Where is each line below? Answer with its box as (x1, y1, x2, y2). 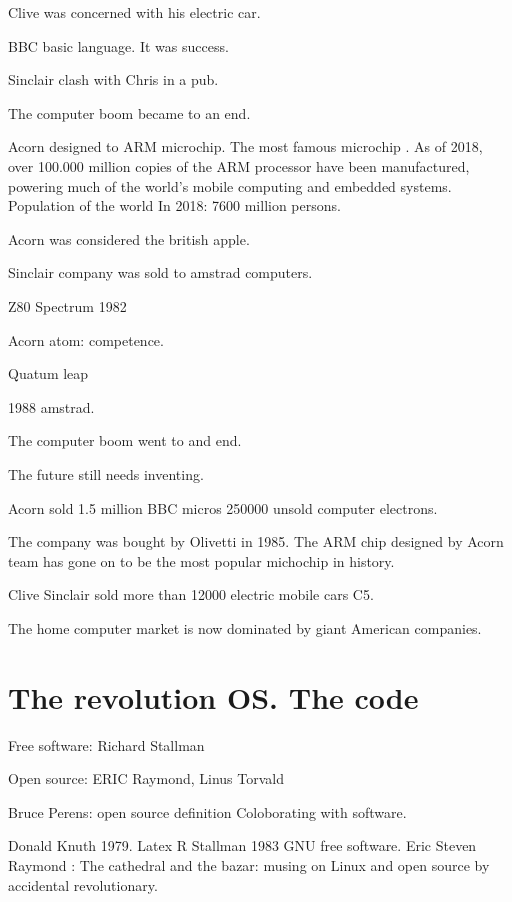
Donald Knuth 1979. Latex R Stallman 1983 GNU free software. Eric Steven (8, 835, 477, 856)
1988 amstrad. (8, 396, 95, 417)
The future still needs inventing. (8, 463, 204, 484)
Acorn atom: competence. (8, 329, 164, 350)
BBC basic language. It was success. (8, 35, 229, 56)
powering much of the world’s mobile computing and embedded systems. (8, 175, 452, 196)
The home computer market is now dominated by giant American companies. (8, 617, 482, 638)
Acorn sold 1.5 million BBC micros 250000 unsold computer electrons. (8, 497, 438, 518)
